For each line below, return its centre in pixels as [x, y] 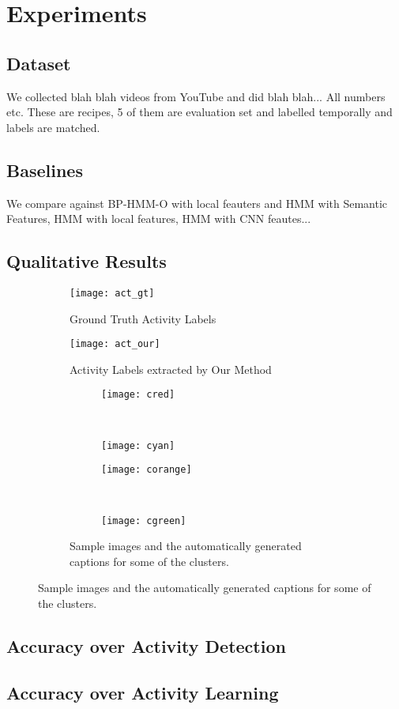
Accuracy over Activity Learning [143, 692]
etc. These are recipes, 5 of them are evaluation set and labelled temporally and [199, 112]
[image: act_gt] [112, 293]
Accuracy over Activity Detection [146, 646]
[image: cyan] [138, 445]
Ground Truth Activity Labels [143, 318]
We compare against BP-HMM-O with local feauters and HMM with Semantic [197, 203]
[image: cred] [138, 395]
